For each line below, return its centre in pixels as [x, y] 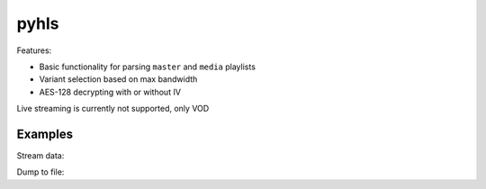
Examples [45, 134]
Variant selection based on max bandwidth [118, 79]
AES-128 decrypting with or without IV [110, 92]
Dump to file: [40, 172]
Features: [34, 50]
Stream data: [40, 156]
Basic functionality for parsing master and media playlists [148, 67]
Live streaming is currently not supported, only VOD [113, 109]
